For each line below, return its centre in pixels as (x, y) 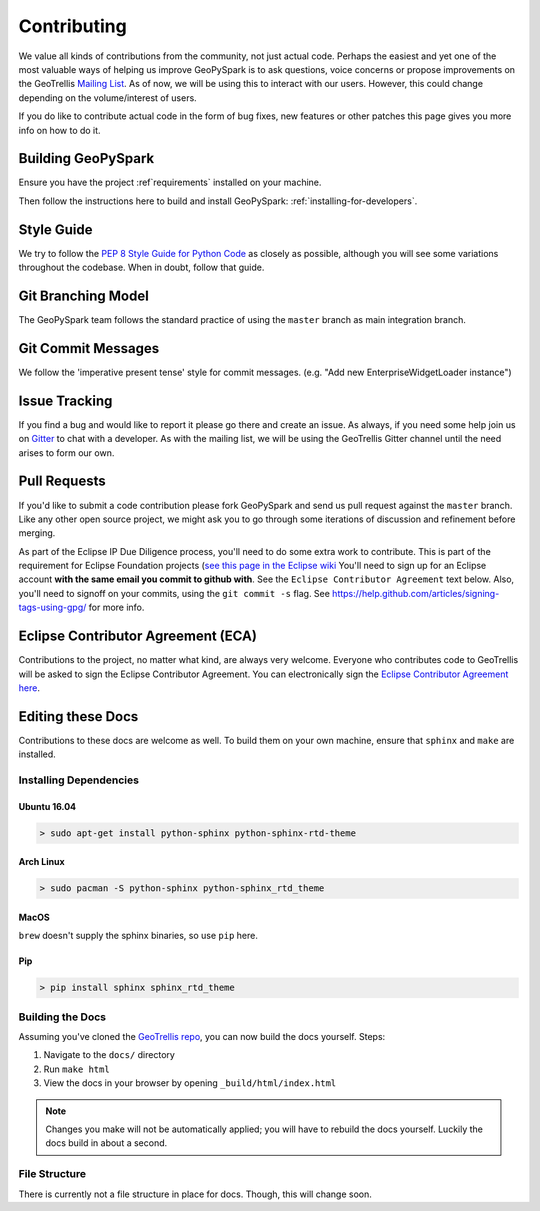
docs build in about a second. (106, 1143)
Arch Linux (41, 862)
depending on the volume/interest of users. (107, 97)
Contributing (72, 26)
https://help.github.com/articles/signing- (415, 593)
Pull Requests (62, 481)
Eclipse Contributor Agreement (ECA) (137, 636)
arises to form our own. (66, 452)
